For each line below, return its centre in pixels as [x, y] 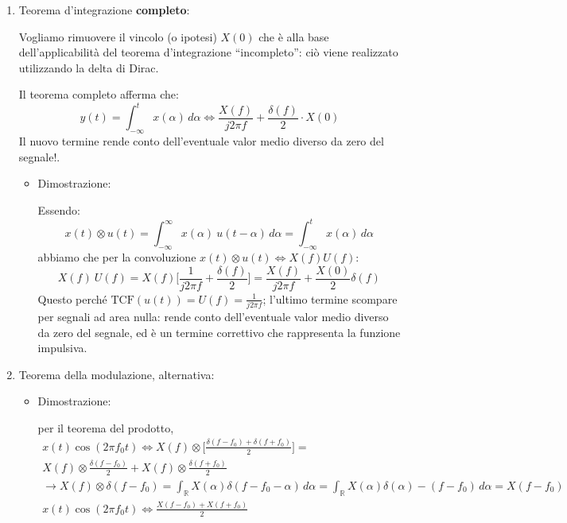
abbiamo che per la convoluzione [117, 256]
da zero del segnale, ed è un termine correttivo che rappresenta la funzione [219, 332]
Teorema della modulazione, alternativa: [117, 374]
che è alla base [294, 36]
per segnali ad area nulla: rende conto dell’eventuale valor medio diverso [213, 316]
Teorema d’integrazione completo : [104, 10]
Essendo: [59, 210]
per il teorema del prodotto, [106, 427]
